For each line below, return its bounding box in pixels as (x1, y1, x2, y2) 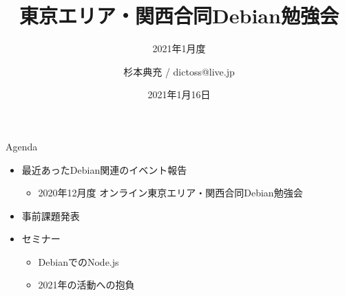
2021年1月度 (152, 41, 206, 56)
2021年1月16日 (147, 87, 211, 102)
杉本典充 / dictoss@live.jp (123, 64, 235, 78)
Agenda (6, 139, 38, 153)
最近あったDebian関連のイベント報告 (21, 162, 187, 177)
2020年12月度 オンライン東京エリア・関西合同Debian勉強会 (38, 185, 303, 200)
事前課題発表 (21, 208, 80, 223)
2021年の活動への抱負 (38, 277, 135, 292)
